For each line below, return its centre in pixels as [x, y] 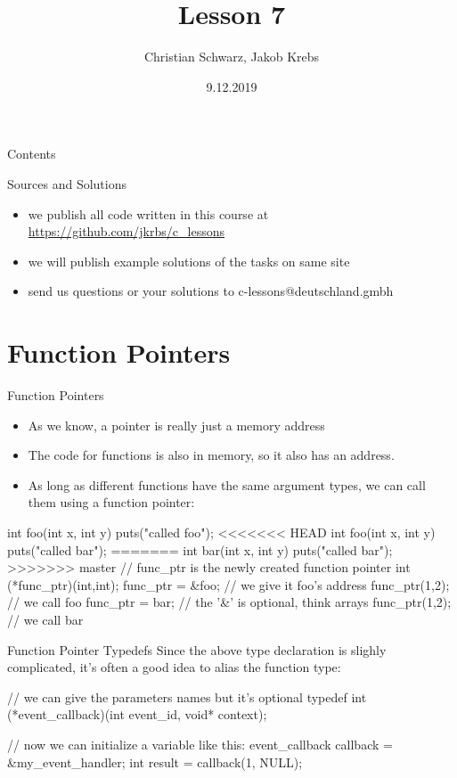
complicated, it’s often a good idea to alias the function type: [174, 667]
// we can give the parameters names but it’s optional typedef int [187, 696]
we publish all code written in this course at [148, 213]
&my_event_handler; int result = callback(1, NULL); [155, 762]
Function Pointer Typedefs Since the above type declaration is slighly [197, 649]
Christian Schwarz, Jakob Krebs [232, 57]
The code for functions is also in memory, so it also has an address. [211, 455]
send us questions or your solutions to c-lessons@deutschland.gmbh [211, 291]
